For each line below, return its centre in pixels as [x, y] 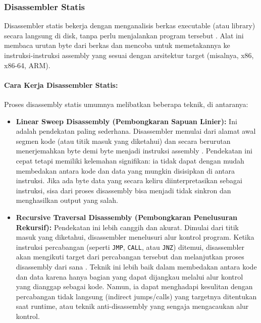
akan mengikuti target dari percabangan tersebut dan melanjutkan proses [130, 257]
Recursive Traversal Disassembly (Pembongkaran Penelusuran [126, 217]
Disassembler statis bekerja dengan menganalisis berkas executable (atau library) [130, 25]
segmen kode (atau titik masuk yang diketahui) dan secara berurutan [123, 141]
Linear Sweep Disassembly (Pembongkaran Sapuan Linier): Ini [126, 121]
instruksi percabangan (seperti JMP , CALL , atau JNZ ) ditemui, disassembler [130, 247]
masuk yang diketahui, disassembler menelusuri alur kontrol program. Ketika [135, 237]
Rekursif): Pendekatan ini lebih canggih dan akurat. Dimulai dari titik [127, 227]
